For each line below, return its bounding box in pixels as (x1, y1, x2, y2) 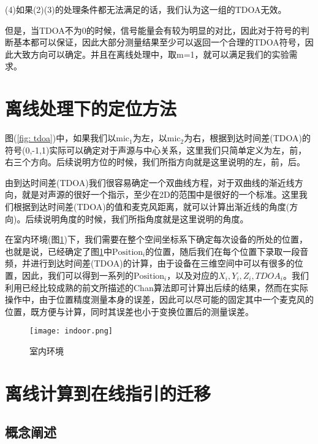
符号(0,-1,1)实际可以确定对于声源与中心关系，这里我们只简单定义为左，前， (5, 143, 307, 156)
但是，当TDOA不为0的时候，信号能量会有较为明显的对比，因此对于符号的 (5, 23, 301, 36)
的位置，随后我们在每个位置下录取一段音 (145, 244, 309, 257)
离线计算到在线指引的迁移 (5, 380, 211, 405)
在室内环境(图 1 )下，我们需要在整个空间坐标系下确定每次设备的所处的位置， (5, 233, 308, 246)
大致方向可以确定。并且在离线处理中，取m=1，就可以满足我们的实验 (13, 47, 289, 60)
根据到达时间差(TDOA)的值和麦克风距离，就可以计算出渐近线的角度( (13, 200, 290, 213)
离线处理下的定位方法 (5, 96, 177, 121)
